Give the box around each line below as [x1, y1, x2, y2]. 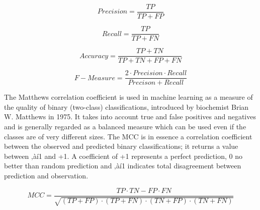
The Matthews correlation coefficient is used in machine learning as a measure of [4, 92, 253, 102]
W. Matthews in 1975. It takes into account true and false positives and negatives [4, 111, 256, 122]
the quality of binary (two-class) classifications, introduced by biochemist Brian [4, 101, 249, 112]
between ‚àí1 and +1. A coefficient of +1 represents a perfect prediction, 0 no [4, 150, 242, 161]
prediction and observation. [4, 170, 89, 180]
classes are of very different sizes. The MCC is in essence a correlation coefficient [4, 131, 252, 141]
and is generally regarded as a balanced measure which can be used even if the [4, 121, 246, 132]
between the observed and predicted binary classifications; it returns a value [4, 141, 238, 151]
